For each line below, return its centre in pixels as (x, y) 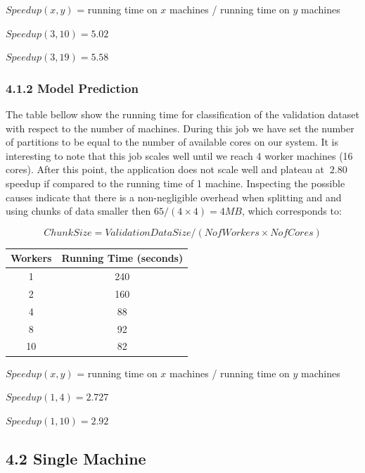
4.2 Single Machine (76, 458)
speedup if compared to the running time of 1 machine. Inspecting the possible (175, 183)
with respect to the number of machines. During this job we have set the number (180, 128)
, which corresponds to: (292, 211)
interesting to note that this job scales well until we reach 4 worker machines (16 (179, 155)
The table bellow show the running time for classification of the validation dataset (182, 114)
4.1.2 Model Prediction (72, 88)
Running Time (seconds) (122, 258)
